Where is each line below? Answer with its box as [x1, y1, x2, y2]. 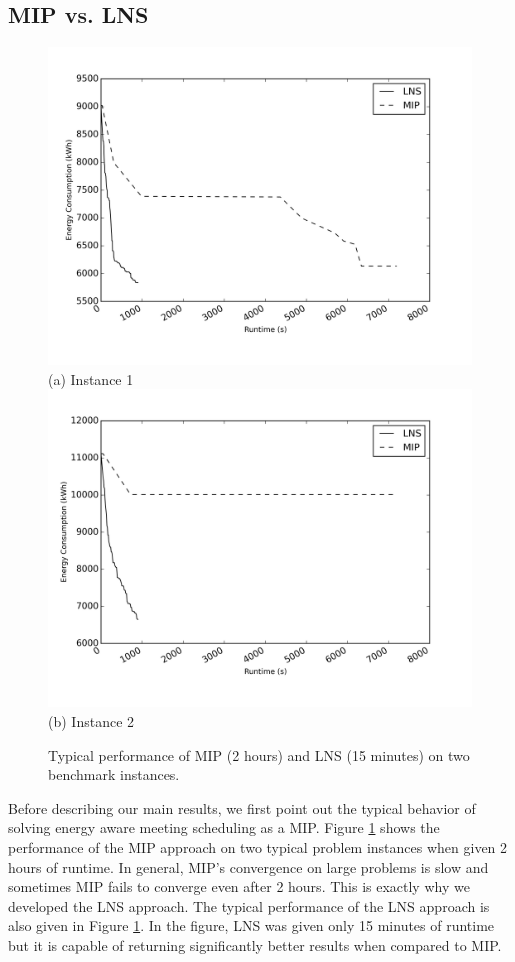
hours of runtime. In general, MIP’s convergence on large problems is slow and [8, 856, 489, 877]
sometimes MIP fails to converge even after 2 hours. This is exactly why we [8, 876, 470, 897]
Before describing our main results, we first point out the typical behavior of [8, 797, 476, 818]
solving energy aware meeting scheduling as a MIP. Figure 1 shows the [8, 817, 440, 838]
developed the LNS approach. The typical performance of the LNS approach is [8, 895, 490, 916]
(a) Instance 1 [48, 368, 134, 389]
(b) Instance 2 [48, 710, 135, 731]
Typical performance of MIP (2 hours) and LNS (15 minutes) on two [48, 744, 470, 765]
